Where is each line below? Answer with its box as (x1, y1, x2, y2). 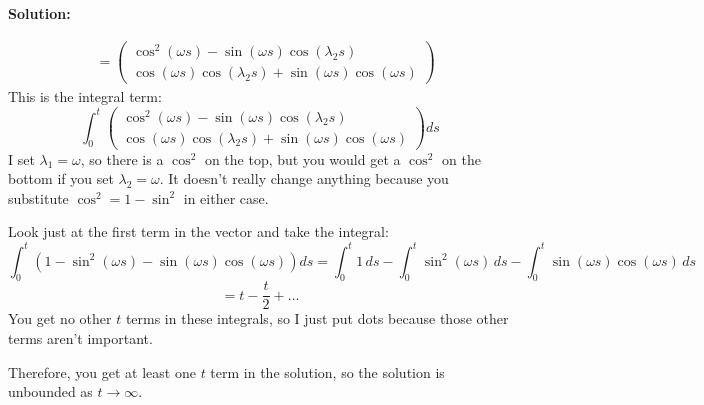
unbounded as (8, 381, 93, 402)
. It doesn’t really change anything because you (159, 168, 449, 189)
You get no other (8, 308, 112, 329)
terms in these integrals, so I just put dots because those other (125, 308, 509, 329)
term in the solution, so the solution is (210, 361, 445, 382)
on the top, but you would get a (204, 148, 401, 169)
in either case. (183, 187, 269, 208)
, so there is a (80, 148, 164, 169)
